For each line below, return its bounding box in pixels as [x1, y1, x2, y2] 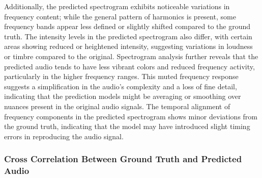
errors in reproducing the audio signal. [4, 131, 124, 141]
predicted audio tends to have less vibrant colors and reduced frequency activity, [4, 61, 255, 71]
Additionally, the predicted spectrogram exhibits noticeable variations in [4, 1, 230, 11]
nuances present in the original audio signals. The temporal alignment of [4, 100, 230, 111]
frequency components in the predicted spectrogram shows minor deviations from [4, 111, 258, 121]
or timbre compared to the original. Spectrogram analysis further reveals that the [4, 50, 258, 61]
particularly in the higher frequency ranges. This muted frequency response [4, 71, 239, 82]
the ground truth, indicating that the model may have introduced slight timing [4, 121, 250, 132]
